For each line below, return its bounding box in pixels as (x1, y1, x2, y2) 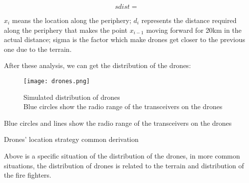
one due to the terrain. (4, 44, 72, 54)
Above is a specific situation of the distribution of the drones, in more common (4, 151, 240, 160)
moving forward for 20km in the (146, 24, 242, 35)
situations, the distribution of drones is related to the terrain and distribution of (4, 160, 244, 170)
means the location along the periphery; (12, 15, 131, 25)
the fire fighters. (4, 170, 51, 180)
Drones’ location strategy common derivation (4, 134, 139, 144)
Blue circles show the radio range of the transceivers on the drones (23, 101, 223, 112)
